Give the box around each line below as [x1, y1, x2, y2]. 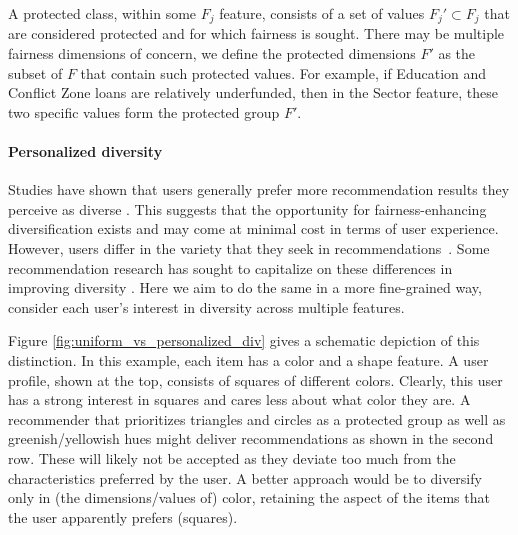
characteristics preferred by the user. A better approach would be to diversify [8, 467, 482, 488]
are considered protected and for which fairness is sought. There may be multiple [8, 23, 505, 44]
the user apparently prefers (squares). [8, 506, 238, 527]
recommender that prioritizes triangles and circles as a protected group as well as [8, 408, 506, 429]
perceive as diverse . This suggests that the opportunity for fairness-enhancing [8, 198, 487, 219]
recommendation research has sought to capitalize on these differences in [8, 257, 453, 278]
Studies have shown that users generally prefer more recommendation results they [8, 179, 510, 200]
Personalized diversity [8, 141, 163, 162]
